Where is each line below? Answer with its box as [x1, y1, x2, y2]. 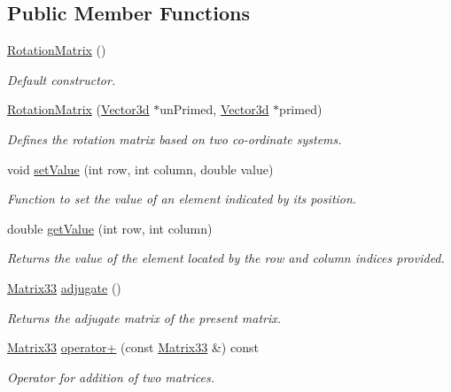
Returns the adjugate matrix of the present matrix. [7, 308, 282, 327]
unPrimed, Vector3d [159, 100, 269, 119]
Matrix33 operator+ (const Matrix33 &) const [7, 338, 259, 357]
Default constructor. [7, 70, 116, 88]
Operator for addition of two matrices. [7, 367, 215, 386]
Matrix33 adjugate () [7, 278, 121, 296]
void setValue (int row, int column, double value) [7, 159, 274, 178]
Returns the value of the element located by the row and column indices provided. [7, 249, 445, 267]
